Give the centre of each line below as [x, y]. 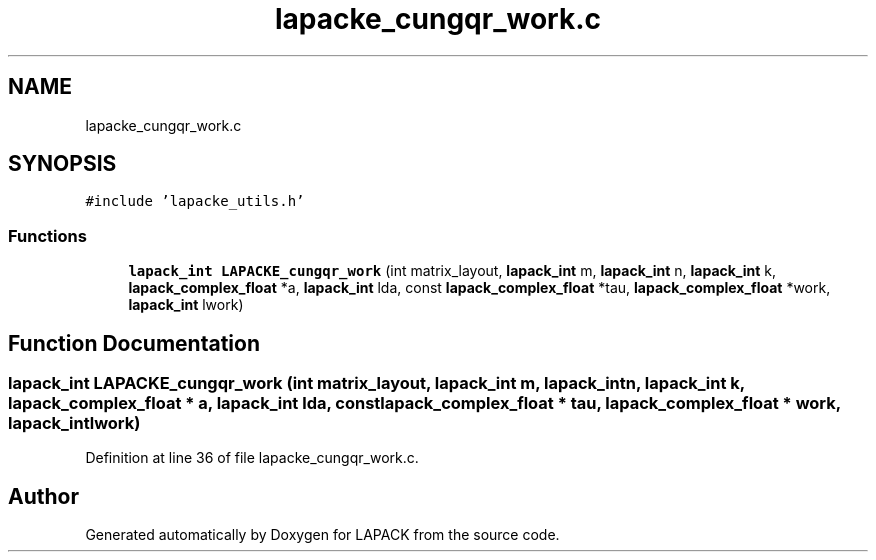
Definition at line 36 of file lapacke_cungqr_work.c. [252, 458]
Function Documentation [134, 343]
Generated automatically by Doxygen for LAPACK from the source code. [322, 535]
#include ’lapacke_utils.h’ [195, 201]
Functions [47, 235]
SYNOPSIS [62, 164]
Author [43, 496]
